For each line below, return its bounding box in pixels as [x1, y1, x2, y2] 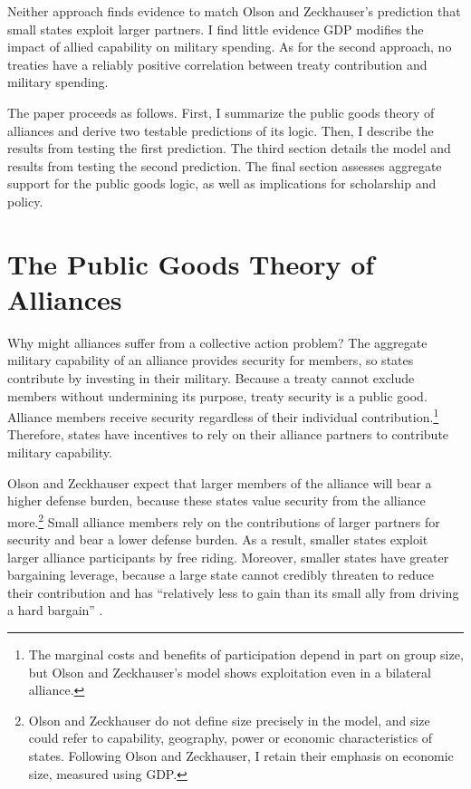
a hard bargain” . [7, 601, 103, 620]
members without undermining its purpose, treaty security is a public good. [7, 386, 428, 405]
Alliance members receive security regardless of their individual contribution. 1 [7, 405, 439, 426]
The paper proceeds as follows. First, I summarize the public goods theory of [7, 102, 435, 121]
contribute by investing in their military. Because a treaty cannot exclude [7, 369, 415, 388]
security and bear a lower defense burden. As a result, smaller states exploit [7, 530, 428, 549]
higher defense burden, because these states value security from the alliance [7, 491, 426, 510]
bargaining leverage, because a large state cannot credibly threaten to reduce [7, 565, 434, 584]
